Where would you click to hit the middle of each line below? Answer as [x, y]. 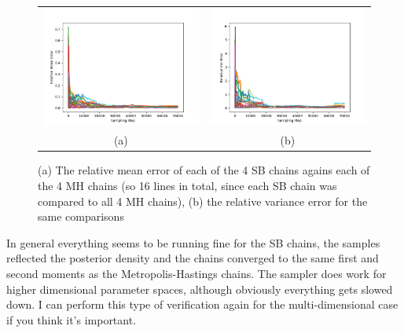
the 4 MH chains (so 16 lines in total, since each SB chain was [187, 185]
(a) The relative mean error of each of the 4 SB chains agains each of [204, 170]
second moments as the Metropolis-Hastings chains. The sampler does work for [196, 273]
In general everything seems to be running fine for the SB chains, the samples [193, 242]
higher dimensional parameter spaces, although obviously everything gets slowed [200, 289]
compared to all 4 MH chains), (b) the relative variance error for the [203, 201]
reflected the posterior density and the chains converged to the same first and [193, 258]
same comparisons [81, 216]
